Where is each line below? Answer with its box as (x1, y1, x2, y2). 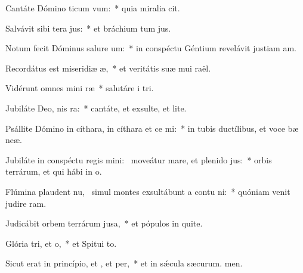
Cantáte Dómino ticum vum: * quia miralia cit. (5, 2, 180, 14)
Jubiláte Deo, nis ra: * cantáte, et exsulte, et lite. (5, 101, 187, 114)
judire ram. (5, 197, 47, 209)
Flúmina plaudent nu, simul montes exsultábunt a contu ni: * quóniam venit (5, 185, 290, 197)
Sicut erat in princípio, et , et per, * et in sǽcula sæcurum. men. (5, 257, 243, 269)
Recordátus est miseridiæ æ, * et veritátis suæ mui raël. (5, 61, 211, 74)
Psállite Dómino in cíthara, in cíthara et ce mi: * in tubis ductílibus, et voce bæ (5, 122, 299, 134)
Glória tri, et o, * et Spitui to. (5, 237, 117, 249)
